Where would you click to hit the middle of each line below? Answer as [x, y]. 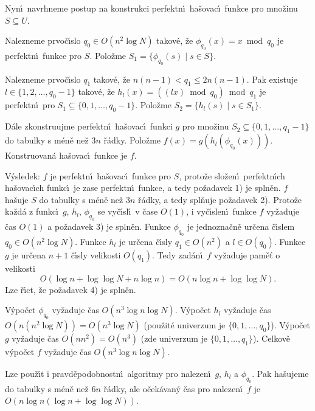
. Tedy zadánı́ [178, 254]
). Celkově [272, 338]
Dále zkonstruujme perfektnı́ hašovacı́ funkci [89, 126]
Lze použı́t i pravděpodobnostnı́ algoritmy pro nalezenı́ [108, 373]
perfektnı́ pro [30, 105]
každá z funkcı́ [32, 211]
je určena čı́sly [146, 241]
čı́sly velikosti [96, 254]
